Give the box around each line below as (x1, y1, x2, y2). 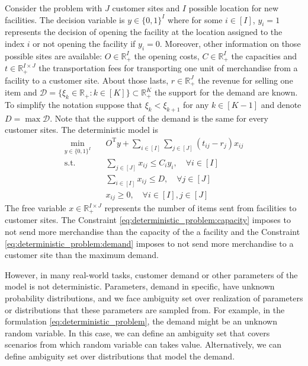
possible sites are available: (5, 49, 102, 62)
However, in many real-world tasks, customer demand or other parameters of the (5, 268, 298, 281)
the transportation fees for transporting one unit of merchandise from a (38, 62, 298, 74)
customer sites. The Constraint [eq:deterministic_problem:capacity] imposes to (5, 214, 291, 226)
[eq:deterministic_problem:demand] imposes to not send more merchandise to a (5, 237, 294, 249)
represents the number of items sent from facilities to (104, 202, 297, 214)
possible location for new (188, 2, 279, 14)
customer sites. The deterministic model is (5, 123, 159, 136)
